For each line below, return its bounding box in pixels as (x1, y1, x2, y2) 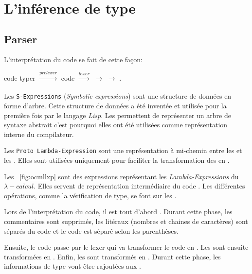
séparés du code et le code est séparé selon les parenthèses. (4, 225, 179, 236)
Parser (4, 31, 37, 46)
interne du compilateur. (4, 129, 74, 139)
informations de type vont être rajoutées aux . (4, 261, 141, 271)
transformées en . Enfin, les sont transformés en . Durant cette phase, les (4, 251, 221, 261)
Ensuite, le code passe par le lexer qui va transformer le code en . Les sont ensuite (4, 242, 249, 252)
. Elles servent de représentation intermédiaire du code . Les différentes (34, 181, 245, 191)
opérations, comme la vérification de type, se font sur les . (4, 190, 177, 200)
